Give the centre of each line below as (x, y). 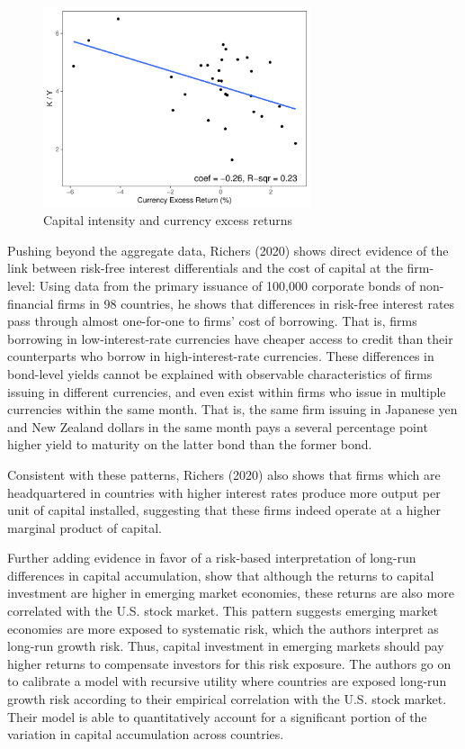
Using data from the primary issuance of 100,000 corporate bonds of (227, 285)
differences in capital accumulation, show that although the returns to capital (221, 575)
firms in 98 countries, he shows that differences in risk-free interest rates (256, 303)
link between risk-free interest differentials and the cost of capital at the (205, 268)
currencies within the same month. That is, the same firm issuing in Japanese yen (232, 409)
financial (31, 303)
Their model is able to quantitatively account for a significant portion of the (217, 716)
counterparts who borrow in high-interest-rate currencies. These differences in (221, 356)
